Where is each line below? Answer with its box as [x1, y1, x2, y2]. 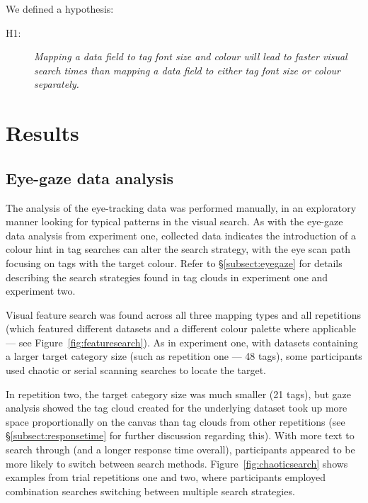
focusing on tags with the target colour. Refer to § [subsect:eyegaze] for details [6, 255, 343, 270]
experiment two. [6, 283, 76, 298]
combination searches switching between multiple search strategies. [6, 483, 295, 498]
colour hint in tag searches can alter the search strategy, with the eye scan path [6, 242, 351, 256]
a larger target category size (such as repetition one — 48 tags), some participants [6, 349, 362, 363]
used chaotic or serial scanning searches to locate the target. [6, 363, 266, 378]
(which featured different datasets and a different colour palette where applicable [6, 321, 357, 336]
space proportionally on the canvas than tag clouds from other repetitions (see [6, 414, 345, 429]
